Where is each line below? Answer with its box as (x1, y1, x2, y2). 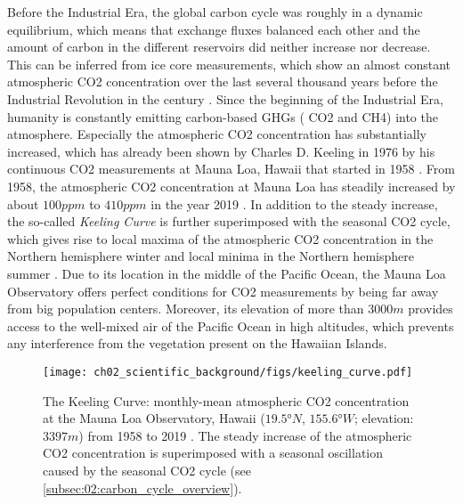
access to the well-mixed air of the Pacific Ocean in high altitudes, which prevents (7, 316, 454, 335)
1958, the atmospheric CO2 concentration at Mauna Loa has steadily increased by (7, 176, 456, 195)
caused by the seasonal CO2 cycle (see (43, 460, 251, 479)
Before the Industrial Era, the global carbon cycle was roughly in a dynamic (7, 3, 423, 20)
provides (408, 299, 453, 318)
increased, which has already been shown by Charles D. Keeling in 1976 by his (7, 142, 435, 160)
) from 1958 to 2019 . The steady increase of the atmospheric (78, 426, 412, 444)
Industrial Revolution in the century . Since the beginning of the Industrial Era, (7, 89, 444, 108)
